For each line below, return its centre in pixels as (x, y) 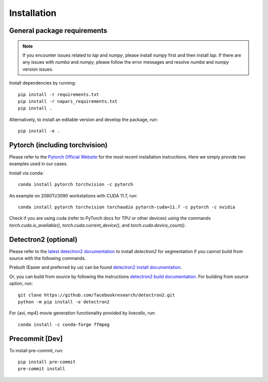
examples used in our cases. (38, 164)
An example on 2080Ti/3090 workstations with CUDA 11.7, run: (73, 195)
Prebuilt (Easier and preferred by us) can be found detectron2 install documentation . (96, 267)
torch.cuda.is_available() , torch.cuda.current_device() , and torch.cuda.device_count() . (98, 225)
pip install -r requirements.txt (59, 94)
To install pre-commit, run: (36, 350)
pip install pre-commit (47, 362)
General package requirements (58, 31)
